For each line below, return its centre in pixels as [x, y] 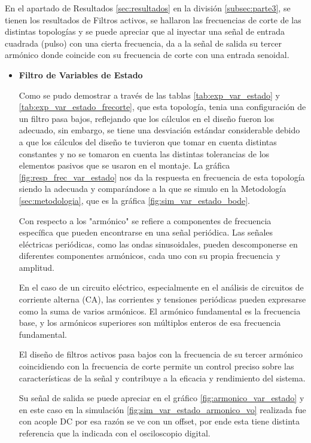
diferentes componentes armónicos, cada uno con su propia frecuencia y [150, 256]
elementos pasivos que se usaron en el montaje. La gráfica [124, 165]
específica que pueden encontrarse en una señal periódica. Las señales [146, 232]
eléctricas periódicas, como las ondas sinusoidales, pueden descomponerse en [158, 244]
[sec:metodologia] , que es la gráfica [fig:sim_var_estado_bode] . [134, 200]
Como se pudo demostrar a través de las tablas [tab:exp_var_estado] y [149, 95]
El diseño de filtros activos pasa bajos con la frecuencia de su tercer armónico [161, 354]
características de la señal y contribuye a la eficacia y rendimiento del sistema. [162, 378]
